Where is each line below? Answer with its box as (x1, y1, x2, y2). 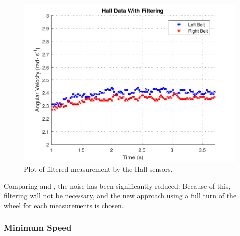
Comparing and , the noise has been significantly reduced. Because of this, (4, 180, 231, 191)
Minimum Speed (4, 221, 72, 234)
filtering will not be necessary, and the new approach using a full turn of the (4, 190, 237, 201)
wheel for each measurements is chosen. (4, 200, 124, 210)
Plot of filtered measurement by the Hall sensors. (24, 163, 173, 174)
